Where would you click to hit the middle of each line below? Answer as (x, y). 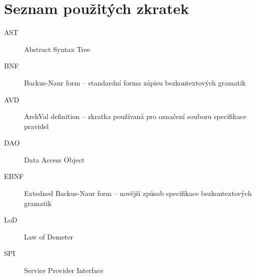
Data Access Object (54, 159)
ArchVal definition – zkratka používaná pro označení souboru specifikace (135, 116)
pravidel (37, 126)
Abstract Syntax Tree (57, 49)
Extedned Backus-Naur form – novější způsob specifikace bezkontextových (138, 193)
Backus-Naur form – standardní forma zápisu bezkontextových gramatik (135, 82)
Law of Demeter (49, 236)
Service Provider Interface (64, 270)
